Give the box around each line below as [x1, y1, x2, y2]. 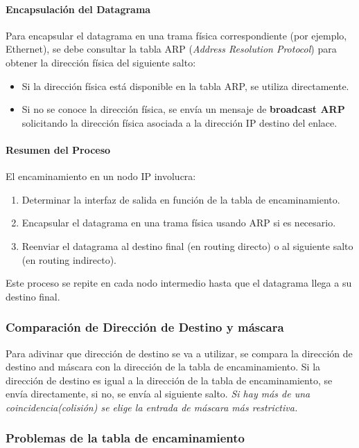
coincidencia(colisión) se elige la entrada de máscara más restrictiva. [6, 400, 298, 414]
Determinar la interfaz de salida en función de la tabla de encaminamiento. [21, 192, 340, 206]
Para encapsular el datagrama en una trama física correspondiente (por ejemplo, [6, 28, 347, 42]
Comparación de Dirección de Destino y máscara [6, 319, 284, 336]
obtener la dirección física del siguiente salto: [6, 55, 196, 69]
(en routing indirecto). [21, 252, 117, 267]
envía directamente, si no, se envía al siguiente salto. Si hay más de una [6, 386, 310, 401]
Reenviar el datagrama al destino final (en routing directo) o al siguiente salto [21, 238, 353, 253]
